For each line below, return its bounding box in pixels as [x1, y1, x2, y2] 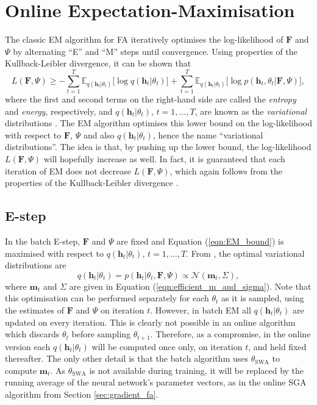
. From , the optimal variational [186, 246, 305, 259]
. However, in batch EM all [150, 303, 251, 316]
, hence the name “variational [153, 128, 263, 141]
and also [83, 128, 115, 141]
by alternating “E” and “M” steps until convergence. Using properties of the [13, 45, 297, 57]
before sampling [71, 328, 131, 340]
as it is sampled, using [221, 292, 304, 304]
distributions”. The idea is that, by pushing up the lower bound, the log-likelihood [5, 140, 312, 153]
